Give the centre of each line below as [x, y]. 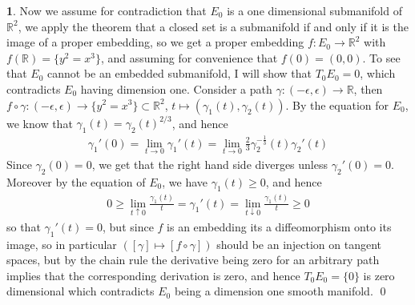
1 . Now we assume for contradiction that [107, 10]
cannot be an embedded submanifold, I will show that [179, 73]
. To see [381, 57]
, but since [128, 226]
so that [24, 226]
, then [368, 88]
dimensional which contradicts [81, 291]
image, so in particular [62, 244]
